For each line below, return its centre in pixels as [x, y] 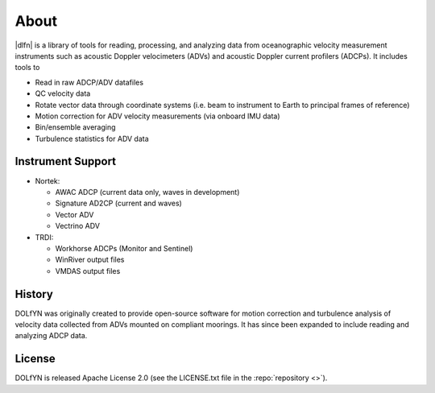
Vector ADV [75, 214]
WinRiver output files [90, 260]
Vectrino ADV [78, 226]
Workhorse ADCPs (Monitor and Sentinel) [124, 248]
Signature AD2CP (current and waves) [119, 203]
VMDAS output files [88, 271]
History [34, 294]
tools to [27, 68]
